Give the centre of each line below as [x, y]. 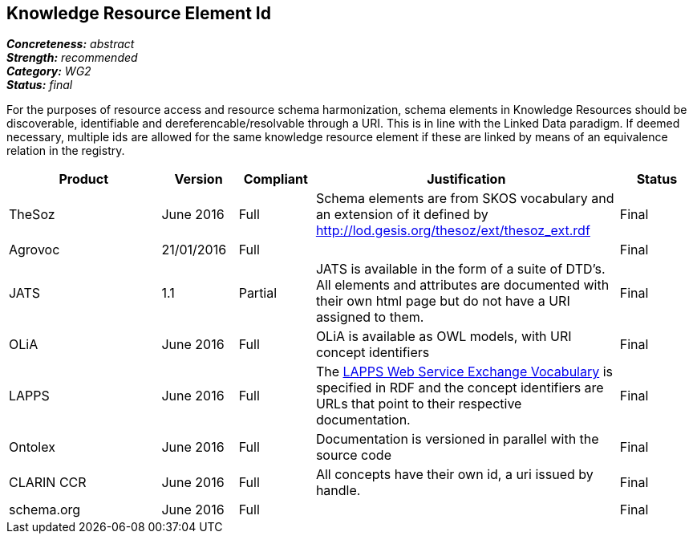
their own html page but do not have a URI [443, 301]
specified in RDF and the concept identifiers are [460, 388]
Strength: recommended [72, 58]
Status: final [40, 85]
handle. [338, 491]
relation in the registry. [66, 151]
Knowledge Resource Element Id [139, 13]
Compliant [276, 179]
